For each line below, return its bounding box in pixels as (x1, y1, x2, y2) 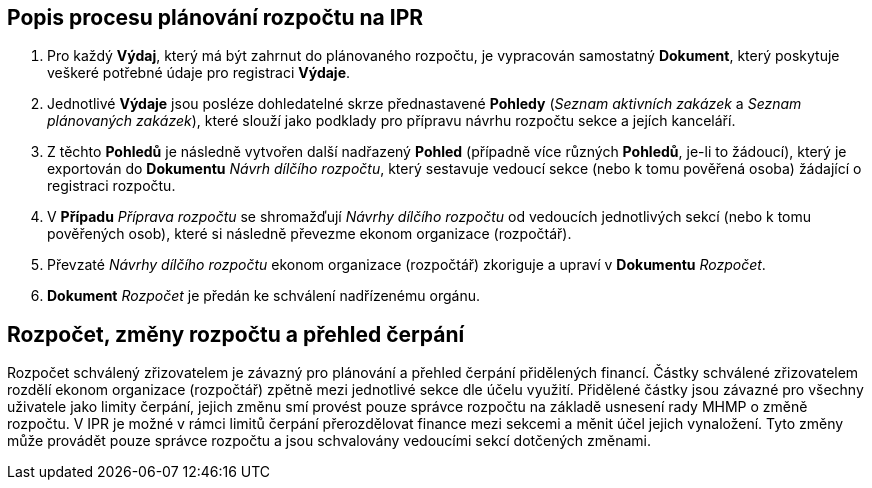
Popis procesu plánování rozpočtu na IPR (7, 5, 424, 30)
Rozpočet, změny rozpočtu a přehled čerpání (7, 321, 465, 347)
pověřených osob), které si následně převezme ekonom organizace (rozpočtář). (47, 225, 572, 243)
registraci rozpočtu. (47, 177, 176, 195)
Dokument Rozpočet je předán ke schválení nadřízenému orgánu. (47, 287, 480, 305)
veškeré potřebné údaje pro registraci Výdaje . (47, 64, 351, 82)
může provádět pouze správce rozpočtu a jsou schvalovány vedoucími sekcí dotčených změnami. (7, 432, 651, 450)
